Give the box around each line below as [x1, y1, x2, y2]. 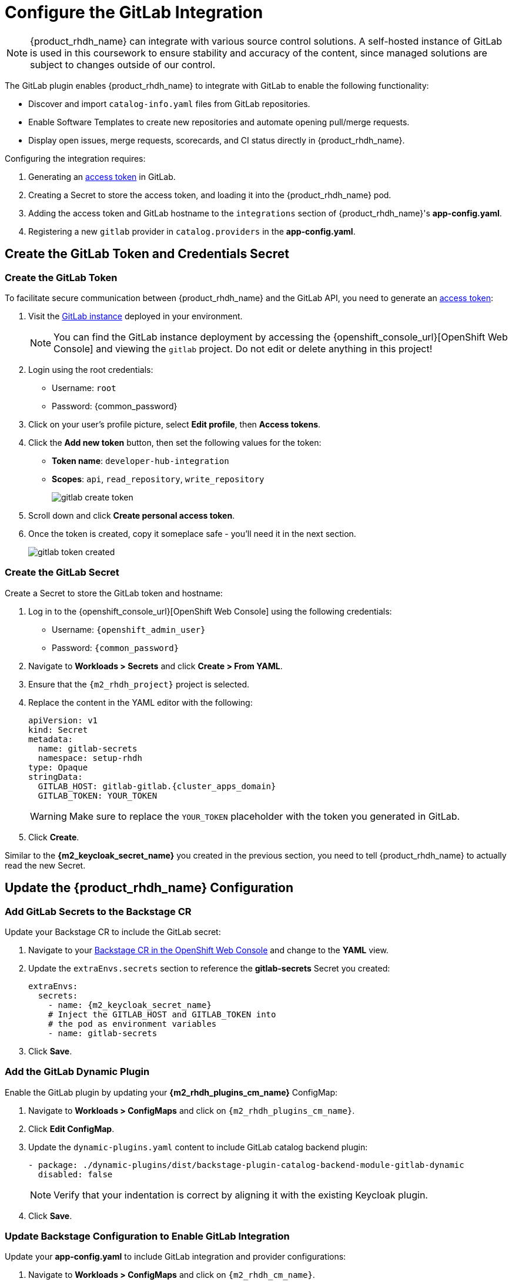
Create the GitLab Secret [5, 566, 119, 579]
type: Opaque [28, 762, 88, 772]
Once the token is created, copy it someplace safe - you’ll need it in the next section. [28, 528, 356, 539]
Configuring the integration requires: [5, 153, 146, 163]
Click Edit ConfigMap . [28, 1123, 115, 1134]
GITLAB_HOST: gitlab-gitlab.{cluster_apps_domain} [38, 781, 276, 791]
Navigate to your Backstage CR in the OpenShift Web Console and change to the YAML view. [28, 944, 389, 955]
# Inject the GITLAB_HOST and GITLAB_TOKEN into [48, 1009, 276, 1019]
